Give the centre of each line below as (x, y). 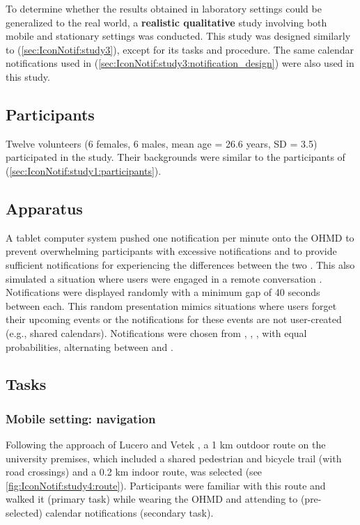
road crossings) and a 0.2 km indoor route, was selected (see (134, 472)
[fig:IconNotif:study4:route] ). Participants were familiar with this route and (166, 485)
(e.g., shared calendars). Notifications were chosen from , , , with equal (156, 332)
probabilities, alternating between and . (89, 346)
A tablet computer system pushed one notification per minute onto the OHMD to (180, 237)
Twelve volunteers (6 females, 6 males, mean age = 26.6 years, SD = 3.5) (162, 143)
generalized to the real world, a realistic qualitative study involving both (166, 22)
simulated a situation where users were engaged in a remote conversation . (164, 278)
